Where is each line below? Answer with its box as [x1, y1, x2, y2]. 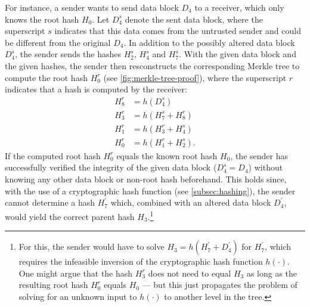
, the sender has [230, 149, 289, 162]
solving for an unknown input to [18, 290, 137, 302]
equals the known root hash [116, 149, 218, 162]
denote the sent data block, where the [125, 13, 263, 25]
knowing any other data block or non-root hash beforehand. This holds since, [5, 173, 287, 185]
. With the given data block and [179, 48, 296, 60]
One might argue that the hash [18, 266, 133, 279]
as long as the [246, 266, 297, 279]
